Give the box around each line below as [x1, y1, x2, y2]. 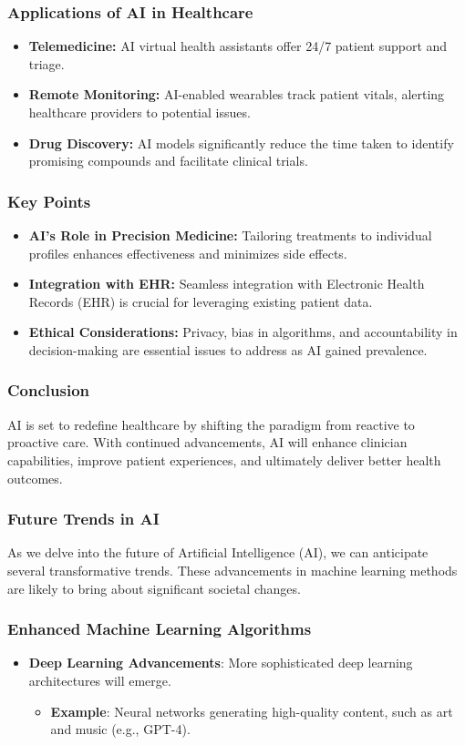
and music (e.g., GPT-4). [50, 719, 191, 739]
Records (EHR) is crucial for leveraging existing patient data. [28, 291, 373, 311]
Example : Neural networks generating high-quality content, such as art [50, 701, 453, 720]
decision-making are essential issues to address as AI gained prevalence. [28, 340, 428, 359]
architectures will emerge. [28, 670, 171, 689]
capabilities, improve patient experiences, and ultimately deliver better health [7, 450, 441, 469]
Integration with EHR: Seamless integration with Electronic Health [28, 274, 425, 293]
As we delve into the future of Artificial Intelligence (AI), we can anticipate [7, 543, 429, 562]
